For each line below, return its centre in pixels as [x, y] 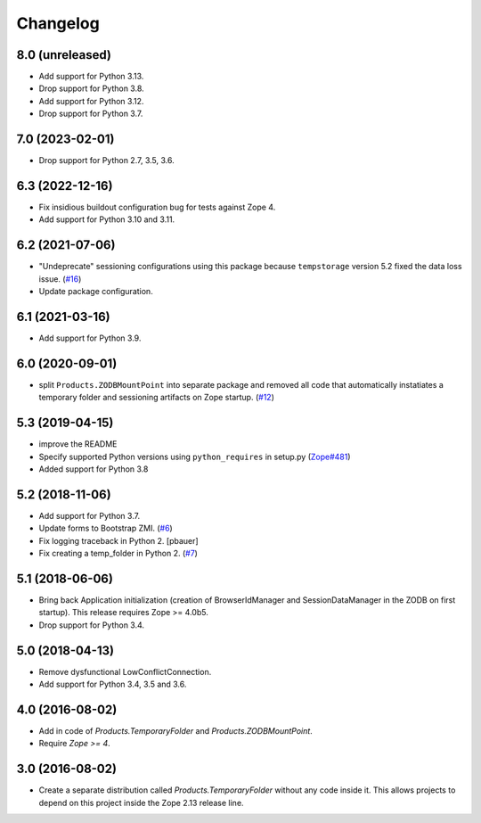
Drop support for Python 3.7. [91, 114]
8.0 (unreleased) [64, 55]
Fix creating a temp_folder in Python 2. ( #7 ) [118, 554]
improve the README [78, 444]
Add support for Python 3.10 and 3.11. [107, 219]
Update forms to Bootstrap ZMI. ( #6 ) [106, 528]
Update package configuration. [96, 292]
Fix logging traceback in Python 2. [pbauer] [119, 540]
